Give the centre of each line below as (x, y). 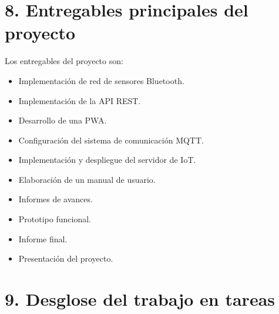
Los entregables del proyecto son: (64, 61)
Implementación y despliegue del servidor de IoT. (107, 160)
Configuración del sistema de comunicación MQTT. (111, 140)
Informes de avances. (56, 199)
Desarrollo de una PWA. (63, 120)
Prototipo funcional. (55, 219)
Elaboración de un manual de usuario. (87, 179)
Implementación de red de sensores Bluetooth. (101, 80)
